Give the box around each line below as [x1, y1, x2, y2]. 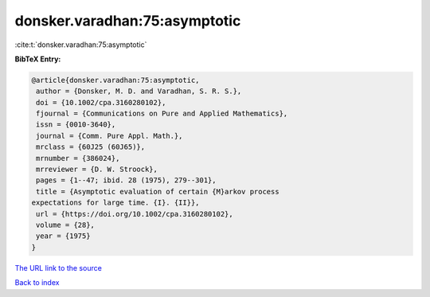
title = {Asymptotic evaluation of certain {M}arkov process [36, 187, 279, 196]
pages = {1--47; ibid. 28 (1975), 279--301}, [36, 176, 217, 185]
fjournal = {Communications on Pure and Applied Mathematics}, [36, 109, 288, 119]
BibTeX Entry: [14, 54, 61, 64]
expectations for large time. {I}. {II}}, [31, 198, 200, 207]
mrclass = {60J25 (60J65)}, [36, 143, 146, 151]
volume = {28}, [36, 221, 96, 229]
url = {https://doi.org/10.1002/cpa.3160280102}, [36, 209, 234, 218]
